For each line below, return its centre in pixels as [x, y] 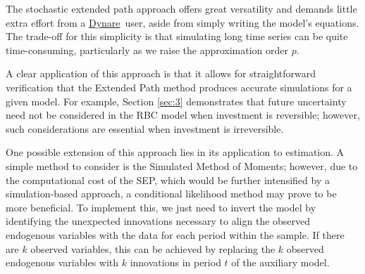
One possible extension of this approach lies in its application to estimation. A [175, 152]
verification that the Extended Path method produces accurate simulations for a [179, 87]
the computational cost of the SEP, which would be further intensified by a [168, 180]
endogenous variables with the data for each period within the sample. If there [175, 234]
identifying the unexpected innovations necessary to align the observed [158, 221]
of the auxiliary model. [280, 262]
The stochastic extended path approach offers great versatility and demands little [181, 8]
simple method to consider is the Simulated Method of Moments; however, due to [182, 165]
